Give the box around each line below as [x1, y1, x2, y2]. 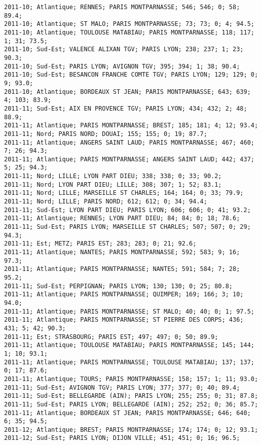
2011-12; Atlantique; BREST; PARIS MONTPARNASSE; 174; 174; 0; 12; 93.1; [4, 426, 258, 433]
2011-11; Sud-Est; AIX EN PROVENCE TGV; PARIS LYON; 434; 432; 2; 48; [4, 105, 247, 112]
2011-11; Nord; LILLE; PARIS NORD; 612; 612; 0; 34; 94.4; [4, 198, 207, 206]
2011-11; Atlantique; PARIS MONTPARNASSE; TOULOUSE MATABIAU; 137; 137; [4, 358, 254, 366]
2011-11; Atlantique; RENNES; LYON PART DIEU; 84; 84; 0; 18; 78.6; [4, 215, 240, 222]
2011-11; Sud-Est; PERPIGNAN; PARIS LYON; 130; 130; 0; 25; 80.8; [4, 282, 233, 290]
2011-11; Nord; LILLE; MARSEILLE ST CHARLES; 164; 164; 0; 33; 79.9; [4, 189, 244, 197]
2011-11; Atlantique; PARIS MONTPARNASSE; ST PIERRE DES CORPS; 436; [4, 316, 244, 324]
